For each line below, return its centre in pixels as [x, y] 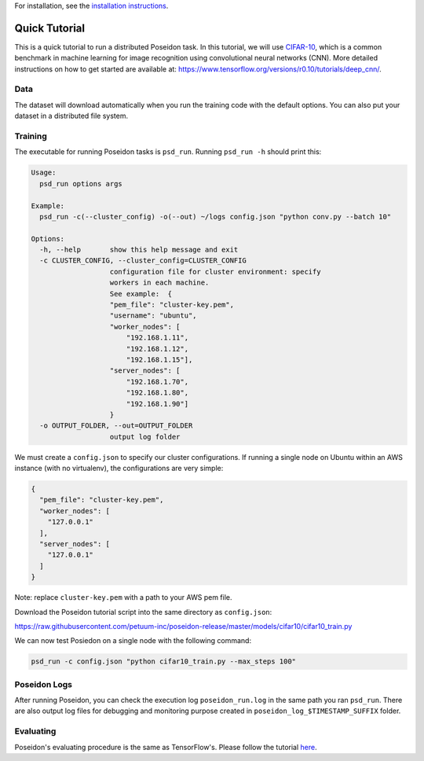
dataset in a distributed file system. [71, 116]
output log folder [145, 437]
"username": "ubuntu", [153, 316]
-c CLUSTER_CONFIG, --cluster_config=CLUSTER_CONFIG [143, 261]
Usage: [44, 173]
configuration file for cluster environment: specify [215, 272]
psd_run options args [81, 184]
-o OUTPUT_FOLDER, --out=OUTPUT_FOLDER [116, 426]
